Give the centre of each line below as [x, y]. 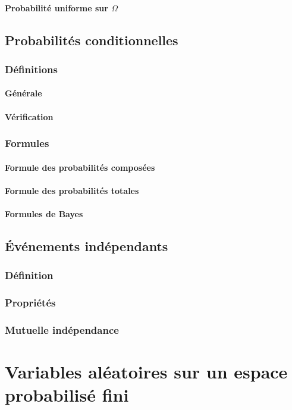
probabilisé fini [67, 395]
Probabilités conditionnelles [92, 40]
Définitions [31, 69]
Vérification [29, 116]
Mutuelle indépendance [62, 329]
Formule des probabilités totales [72, 190]
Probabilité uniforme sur [56, 7]
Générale [23, 93]
